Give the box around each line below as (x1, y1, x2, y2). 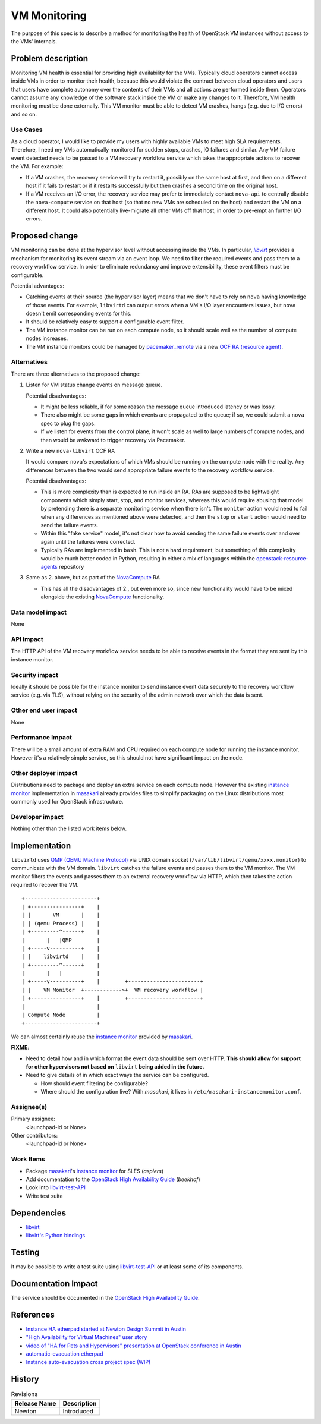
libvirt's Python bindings (26, 1232, 86, 1239)
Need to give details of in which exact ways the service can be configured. (26, 1072, 209, 1079)
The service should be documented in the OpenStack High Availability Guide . (11, 1294, 200, 1301)
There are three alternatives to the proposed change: (11, 370, 141, 377)
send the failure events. (40, 522, 99, 529)
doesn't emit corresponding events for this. (26, 310, 132, 317)
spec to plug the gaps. (40, 420, 96, 427)
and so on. (11, 111, 37, 118)
